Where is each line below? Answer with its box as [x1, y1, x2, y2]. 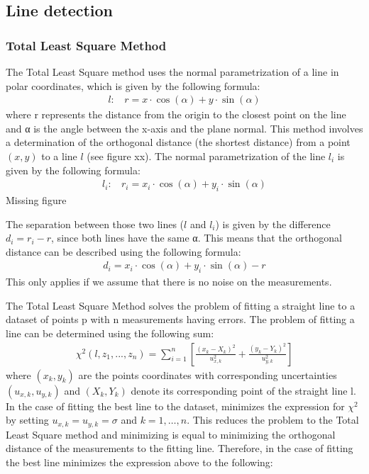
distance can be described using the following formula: [6, 244, 241, 259]
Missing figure [6, 193, 67, 208]
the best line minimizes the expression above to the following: [6, 454, 273, 469]
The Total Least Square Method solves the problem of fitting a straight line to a [6, 298, 356, 312]
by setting [6, 412, 49, 427]
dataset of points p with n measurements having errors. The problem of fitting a [6, 312, 355, 327]
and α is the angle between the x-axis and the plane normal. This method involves [6, 120, 363, 135]
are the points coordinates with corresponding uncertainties [78, 367, 337, 382]
